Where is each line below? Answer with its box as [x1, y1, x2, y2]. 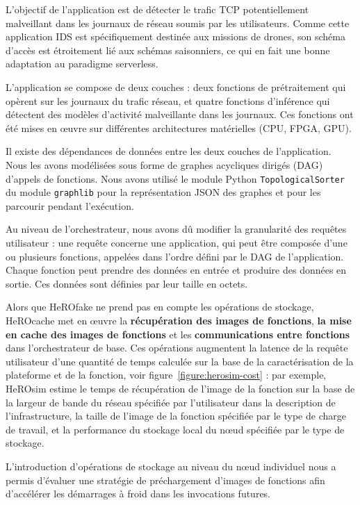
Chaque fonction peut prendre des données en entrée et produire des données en [6, 263, 347, 277]
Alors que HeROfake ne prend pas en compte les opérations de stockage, [6, 299, 314, 314]
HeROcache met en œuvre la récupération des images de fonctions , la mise [6, 313, 352, 327]
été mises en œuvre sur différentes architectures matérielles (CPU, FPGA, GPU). [6, 120, 352, 135]
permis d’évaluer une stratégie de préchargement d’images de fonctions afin [6, 472, 325, 487]
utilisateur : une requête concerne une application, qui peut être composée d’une [6, 235, 347, 250]
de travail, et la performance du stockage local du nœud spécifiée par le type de [6, 422, 345, 436]
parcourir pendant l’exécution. [6, 198, 134, 213]
